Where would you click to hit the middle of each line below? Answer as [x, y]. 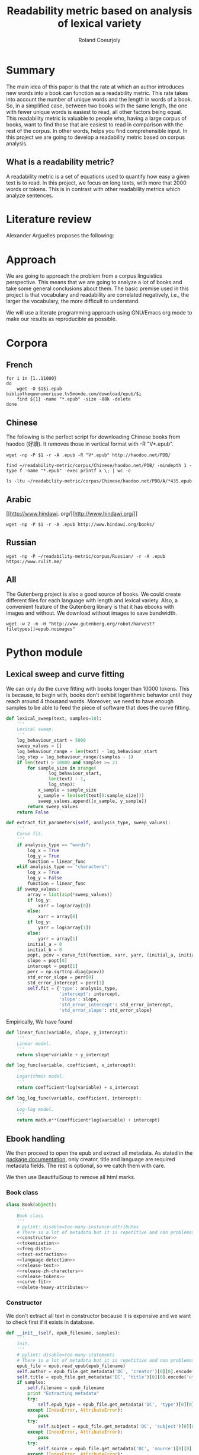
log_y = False [45, 878]
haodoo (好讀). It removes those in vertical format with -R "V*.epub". [90, 444]
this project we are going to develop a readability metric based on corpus [96, 137]
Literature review [49, 219]
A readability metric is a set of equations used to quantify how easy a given [98, 176]
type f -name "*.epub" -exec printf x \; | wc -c [69, 471]
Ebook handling [36, 1138]
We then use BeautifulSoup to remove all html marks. [71, 1177]
